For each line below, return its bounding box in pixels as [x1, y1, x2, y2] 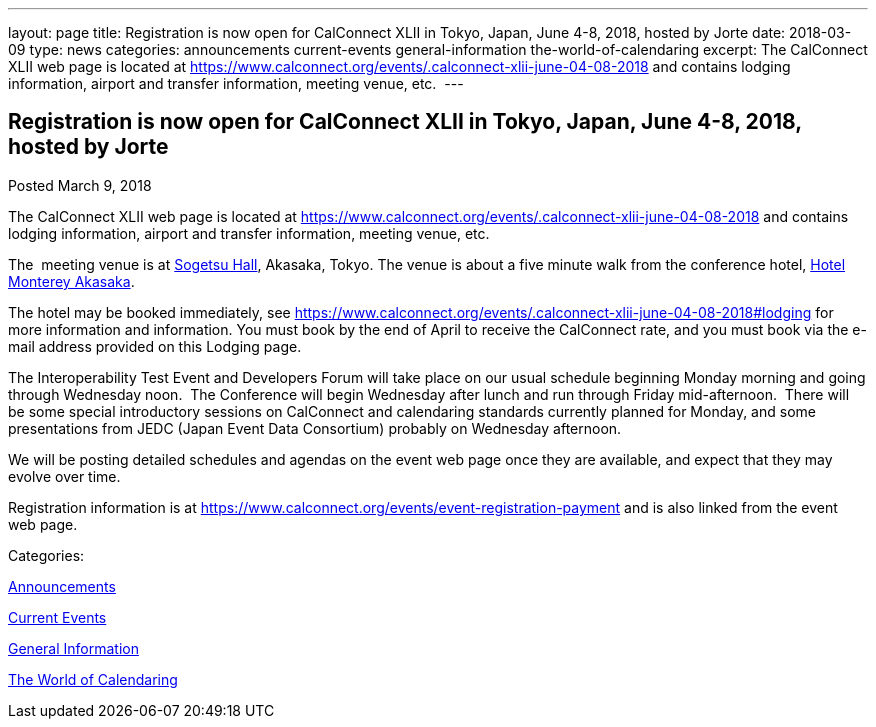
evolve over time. [8, 467, 121, 485]
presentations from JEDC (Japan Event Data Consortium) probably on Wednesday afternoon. [8, 419, 622, 437]
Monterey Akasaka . [8, 272, 135, 290]
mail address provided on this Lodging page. [8, 337, 302, 355]
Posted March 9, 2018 [8, 176, 152, 194]
